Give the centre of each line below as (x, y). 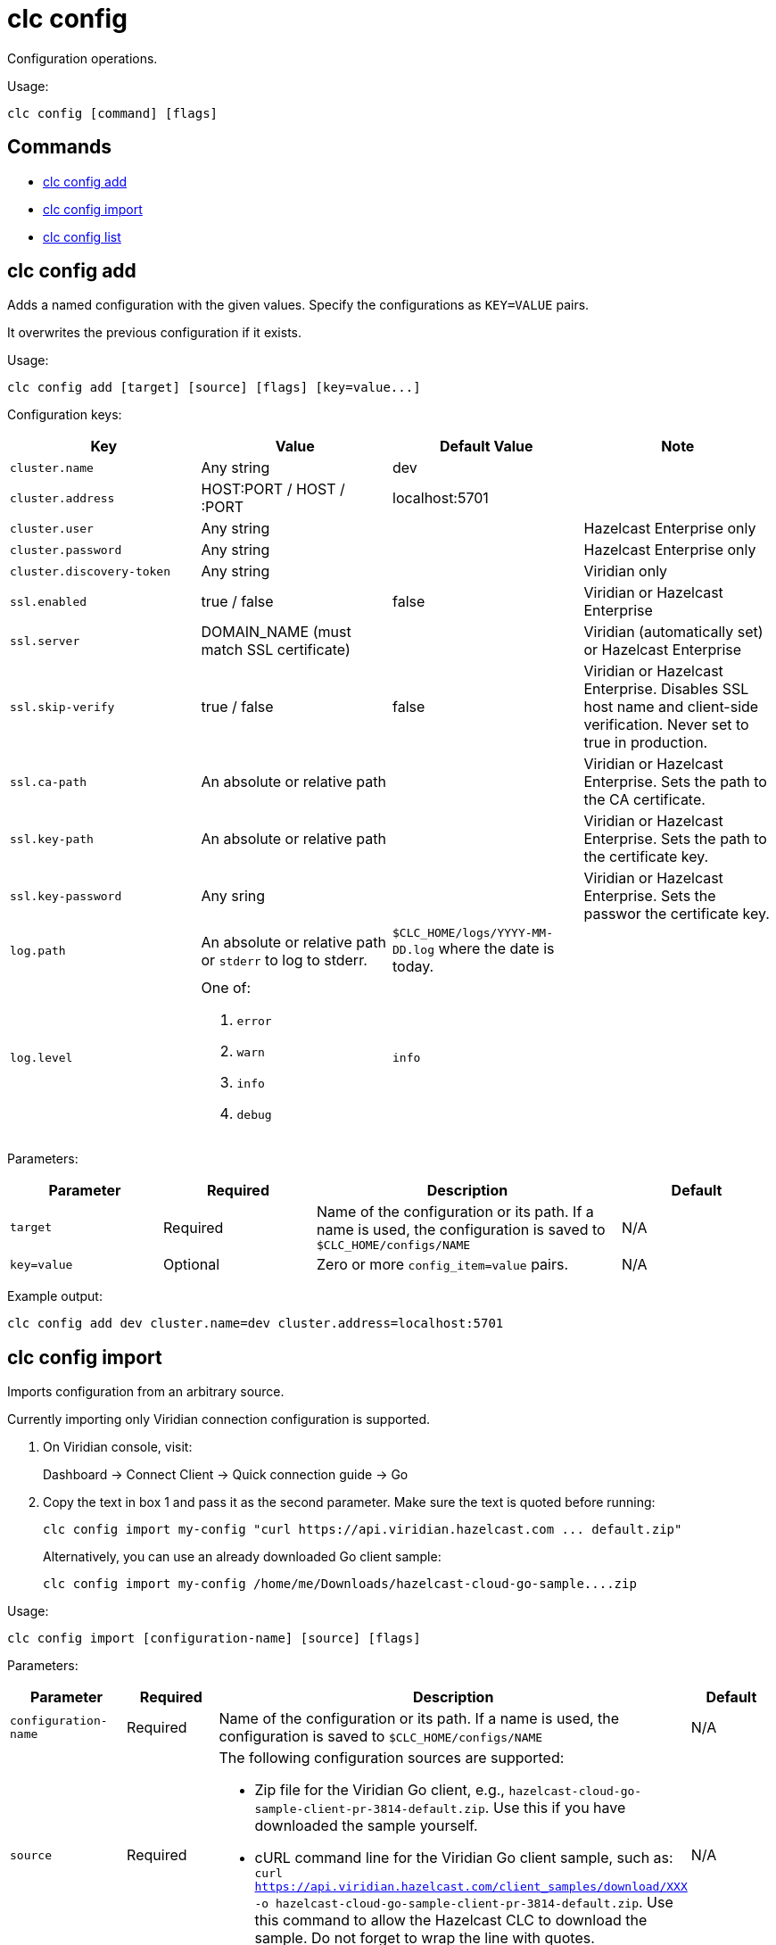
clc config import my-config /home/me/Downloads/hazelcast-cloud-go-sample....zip (340, 1584)
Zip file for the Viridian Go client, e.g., (380, 1790)
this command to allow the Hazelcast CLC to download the (451, 1920)
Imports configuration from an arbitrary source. (146, 1392)
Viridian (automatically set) (673, 632)
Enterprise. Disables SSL (666, 689)
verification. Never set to (666, 725)
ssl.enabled (49, 601)
